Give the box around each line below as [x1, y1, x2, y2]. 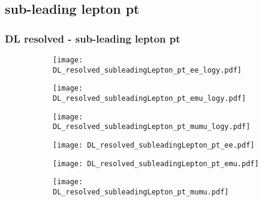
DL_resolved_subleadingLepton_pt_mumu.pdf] [53, 187, 229, 196]
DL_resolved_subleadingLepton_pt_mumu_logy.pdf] [53, 122, 251, 131]
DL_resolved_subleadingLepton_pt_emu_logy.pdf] [53, 94, 246, 103]
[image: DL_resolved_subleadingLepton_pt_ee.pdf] [53, 140, 255, 149]
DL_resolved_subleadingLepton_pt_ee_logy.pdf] [53, 65, 242, 74]
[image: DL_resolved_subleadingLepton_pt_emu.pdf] [53, 159, 259, 168]
